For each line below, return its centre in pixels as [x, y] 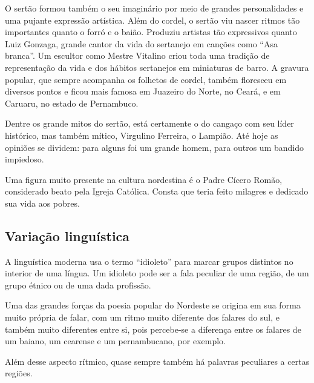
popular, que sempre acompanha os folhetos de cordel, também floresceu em [146, 79]
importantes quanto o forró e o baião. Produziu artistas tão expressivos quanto [151, 32]
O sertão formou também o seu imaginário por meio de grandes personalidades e [154, 8]
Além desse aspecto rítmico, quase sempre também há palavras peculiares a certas [157, 361]
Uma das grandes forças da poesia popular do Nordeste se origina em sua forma [153, 305]
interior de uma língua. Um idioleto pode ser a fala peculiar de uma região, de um [157, 273]
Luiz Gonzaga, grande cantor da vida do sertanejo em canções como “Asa [141, 43]
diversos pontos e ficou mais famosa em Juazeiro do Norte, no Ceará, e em [143, 91]
